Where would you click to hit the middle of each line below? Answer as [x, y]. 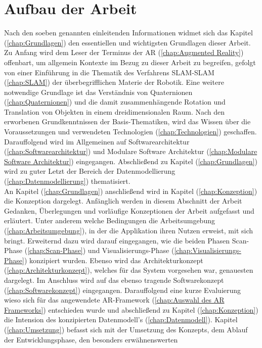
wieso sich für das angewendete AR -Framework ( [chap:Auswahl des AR [114, 300]
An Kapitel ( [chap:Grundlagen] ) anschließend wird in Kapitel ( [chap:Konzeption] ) [131, 191]
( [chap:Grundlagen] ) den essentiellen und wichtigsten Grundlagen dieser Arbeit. [127, 42]
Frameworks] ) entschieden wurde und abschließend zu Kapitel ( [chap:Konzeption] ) [131, 309]
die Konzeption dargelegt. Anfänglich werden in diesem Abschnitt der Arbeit [123, 201]
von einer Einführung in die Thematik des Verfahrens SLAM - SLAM [109, 72]
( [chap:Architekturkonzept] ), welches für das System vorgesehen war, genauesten [129, 270]
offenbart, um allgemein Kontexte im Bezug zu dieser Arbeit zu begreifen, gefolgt [130, 62]
